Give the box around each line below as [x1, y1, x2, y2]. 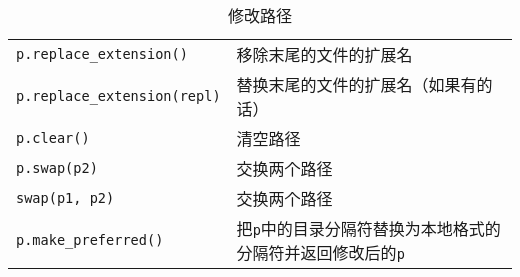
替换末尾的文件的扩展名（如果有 [236, 73, 477, 96]
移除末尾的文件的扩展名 [236, 43, 413, 66]
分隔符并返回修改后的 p [236, 241, 405, 264]
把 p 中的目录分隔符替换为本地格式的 [236, 217, 501, 240]
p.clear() [16, 130, 90, 146]
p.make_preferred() [16, 232, 164, 248]
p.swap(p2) [16, 160, 98, 176]
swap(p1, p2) [16, 190, 115, 206]
